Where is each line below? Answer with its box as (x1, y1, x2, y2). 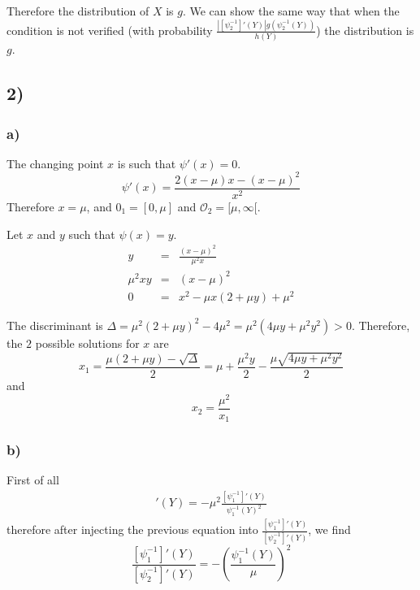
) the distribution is (316, 21, 414, 38)
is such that (117, 154, 176, 171)
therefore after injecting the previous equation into (6, 521, 258, 538)
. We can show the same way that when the (182, 2, 400, 19)
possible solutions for (35, 334, 140, 351)
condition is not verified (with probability (6, 21, 213, 38)
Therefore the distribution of (6, 2, 149, 19)
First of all (6, 471, 59, 488)
